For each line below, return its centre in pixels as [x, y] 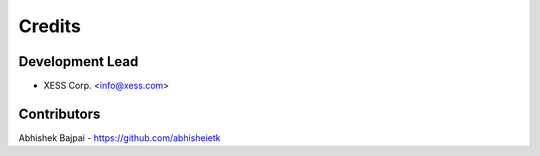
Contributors [59, 113]
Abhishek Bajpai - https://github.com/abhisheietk [119, 137]
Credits [50, 26]
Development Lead [78, 61]
